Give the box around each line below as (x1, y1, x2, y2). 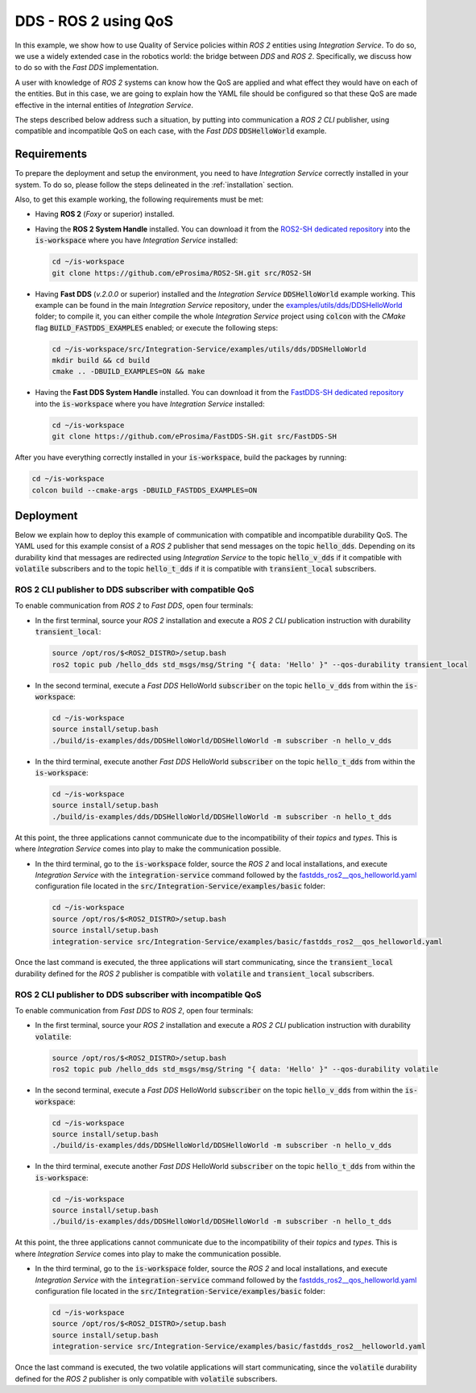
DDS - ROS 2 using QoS (14, 12, 174, 30)
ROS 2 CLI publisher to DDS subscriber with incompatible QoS (14, 988, 262, 1000)
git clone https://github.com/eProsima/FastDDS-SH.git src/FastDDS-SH (52, 432, 337, 441)
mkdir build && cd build (52, 356, 151, 365)
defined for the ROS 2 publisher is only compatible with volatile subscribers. (14, 1374, 278, 1383)
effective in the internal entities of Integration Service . (14, 100, 193, 110)
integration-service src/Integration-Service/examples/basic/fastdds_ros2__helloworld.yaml (52, 1342, 426, 1351)
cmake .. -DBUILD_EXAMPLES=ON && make (52, 367, 205, 376)
